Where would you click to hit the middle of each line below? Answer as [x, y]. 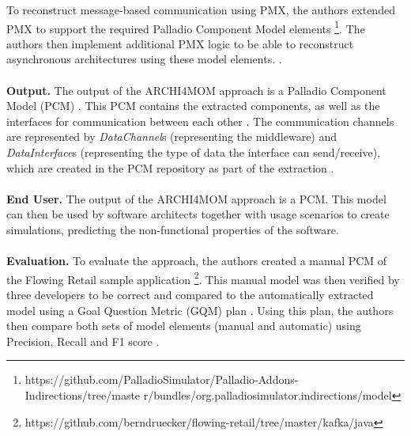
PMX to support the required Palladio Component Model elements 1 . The [186, 27]
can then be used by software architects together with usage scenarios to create [198, 214]
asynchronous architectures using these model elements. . [144, 59]
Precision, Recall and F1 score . [83, 341]
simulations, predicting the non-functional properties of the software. [173, 229]
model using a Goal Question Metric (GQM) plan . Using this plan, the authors [200, 310]
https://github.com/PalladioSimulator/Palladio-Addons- [162, 379]
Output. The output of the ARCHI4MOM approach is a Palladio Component [196, 90]
